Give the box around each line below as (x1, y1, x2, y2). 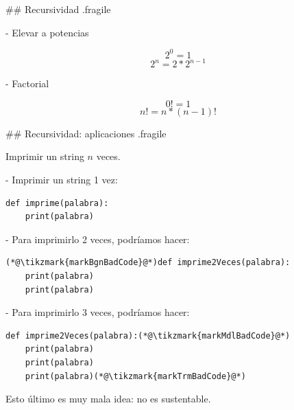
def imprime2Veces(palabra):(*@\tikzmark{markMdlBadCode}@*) (5, 330, 291, 341)
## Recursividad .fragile (5, 2, 111, 16)
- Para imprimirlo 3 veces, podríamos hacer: (5, 305, 190, 319)
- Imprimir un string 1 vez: (5, 172, 118, 186)
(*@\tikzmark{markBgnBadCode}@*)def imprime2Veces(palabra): (5, 258, 291, 268)
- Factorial (5, 76, 49, 91)
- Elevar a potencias (5, 25, 89, 39)
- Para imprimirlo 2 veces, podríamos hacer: (5, 231, 190, 246)
